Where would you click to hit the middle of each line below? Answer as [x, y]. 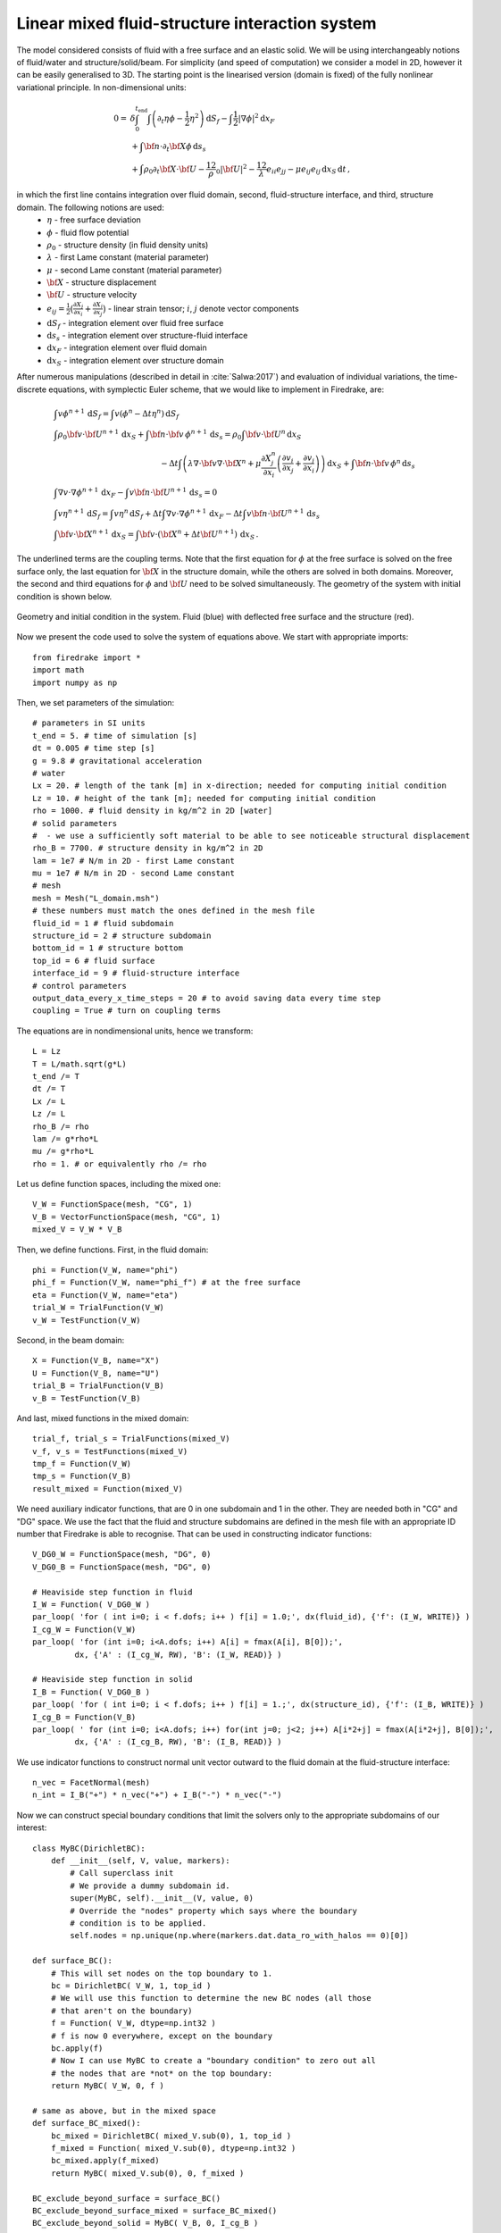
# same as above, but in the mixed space [124, 2111]
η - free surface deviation [94, 220]
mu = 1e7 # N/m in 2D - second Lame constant [134, 874]
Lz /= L [49, 1114]
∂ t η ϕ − [170, 119]
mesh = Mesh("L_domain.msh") [96, 898]
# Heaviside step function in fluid [113, 1592]
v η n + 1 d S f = [83, 514]
